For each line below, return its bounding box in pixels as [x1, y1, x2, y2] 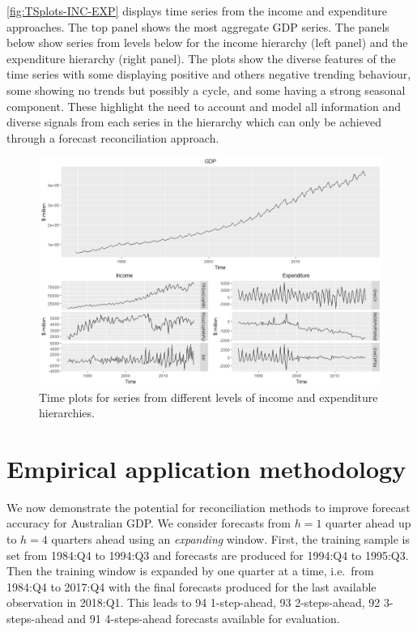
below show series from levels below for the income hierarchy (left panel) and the [6, 34, 408, 51]
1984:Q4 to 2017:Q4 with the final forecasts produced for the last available [6, 578, 377, 595]
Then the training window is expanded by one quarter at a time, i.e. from [6, 562, 374, 579]
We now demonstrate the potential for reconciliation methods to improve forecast [6, 498, 411, 515]
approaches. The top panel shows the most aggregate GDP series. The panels [6, 18, 389, 35]
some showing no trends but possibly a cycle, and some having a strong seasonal [6, 81, 406, 98]
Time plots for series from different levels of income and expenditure [39, 388, 378, 405]
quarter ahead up [326, 515, 411, 532]
